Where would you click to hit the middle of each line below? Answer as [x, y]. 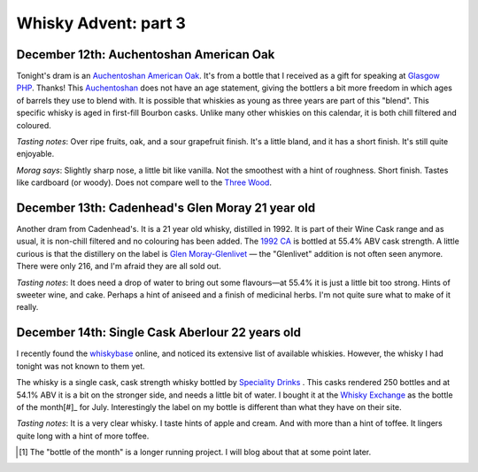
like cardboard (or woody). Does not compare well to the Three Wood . [144, 182]
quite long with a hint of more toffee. [83, 436]
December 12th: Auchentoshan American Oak [146, 54]
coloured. [34, 125]
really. [27, 307]
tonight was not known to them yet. [81, 366]
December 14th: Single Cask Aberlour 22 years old [158, 333]
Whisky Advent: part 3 [101, 23]
